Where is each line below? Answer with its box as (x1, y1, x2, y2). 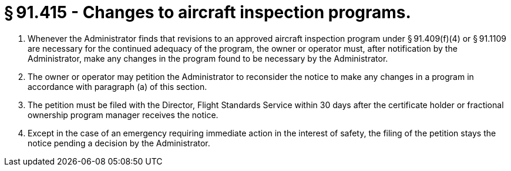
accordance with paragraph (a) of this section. (28, 81, 207, 92)
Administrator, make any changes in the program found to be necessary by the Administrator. (28, 53, 388, 63)
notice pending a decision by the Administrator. (28, 138, 210, 148)
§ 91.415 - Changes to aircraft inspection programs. (4, 2, 411, 22)
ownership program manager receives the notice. (28, 109, 218, 120)
